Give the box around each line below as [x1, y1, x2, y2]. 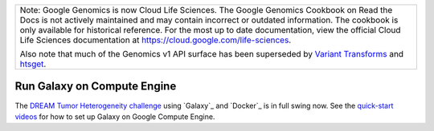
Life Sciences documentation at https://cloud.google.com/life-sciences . [19, 34, 292, 46]
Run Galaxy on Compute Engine [14, 80, 177, 93]
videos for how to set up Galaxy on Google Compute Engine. [14, 112, 215, 121]
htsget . [19, 58, 47, 69]
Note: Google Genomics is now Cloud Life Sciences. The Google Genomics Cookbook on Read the [19, 5, 393, 15]
